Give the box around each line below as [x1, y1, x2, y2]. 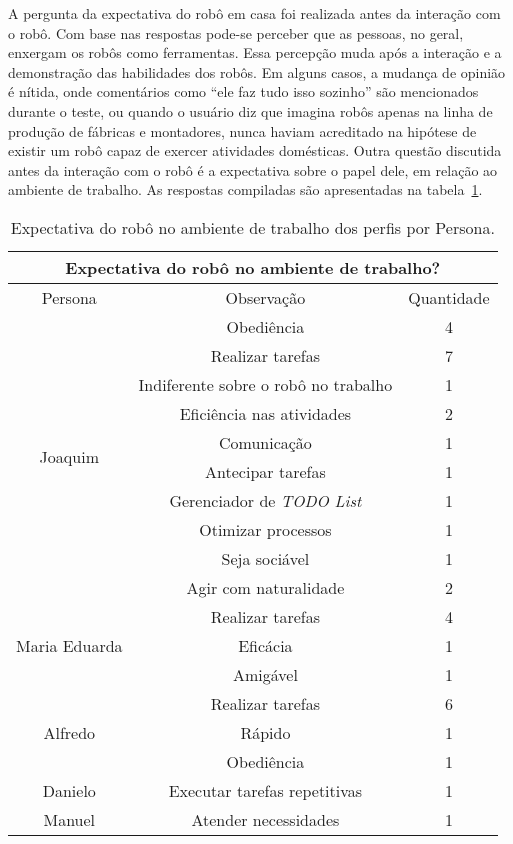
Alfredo [43, 720, 96, 744]
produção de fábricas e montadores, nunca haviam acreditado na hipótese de [8, 120, 477, 141]
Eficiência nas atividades [179, 401, 352, 425]
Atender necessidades [191, 807, 340, 831]
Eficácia [238, 633, 293, 657]
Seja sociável [221, 546, 310, 570]
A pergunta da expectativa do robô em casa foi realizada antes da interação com [8, 3, 501, 23]
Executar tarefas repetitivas [168, 778, 363, 802]
